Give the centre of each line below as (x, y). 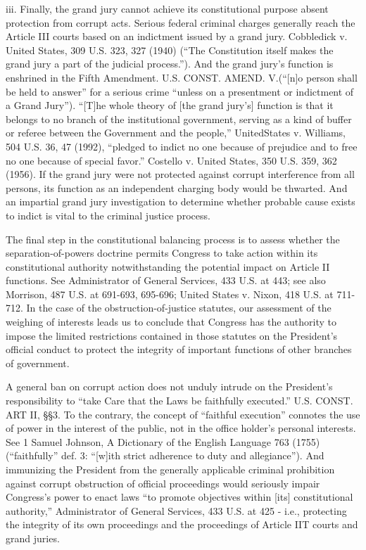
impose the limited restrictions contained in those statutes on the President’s (172, 335)
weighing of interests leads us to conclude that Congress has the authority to (171, 322)
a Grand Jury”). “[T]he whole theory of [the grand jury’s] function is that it (170, 105)
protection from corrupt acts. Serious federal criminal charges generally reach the (181, 22)
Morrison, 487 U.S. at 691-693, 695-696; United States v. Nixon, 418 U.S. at (170, 294)
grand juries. (33, 538)
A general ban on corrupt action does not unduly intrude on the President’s (169, 386)
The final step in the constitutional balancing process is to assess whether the (173, 239)
